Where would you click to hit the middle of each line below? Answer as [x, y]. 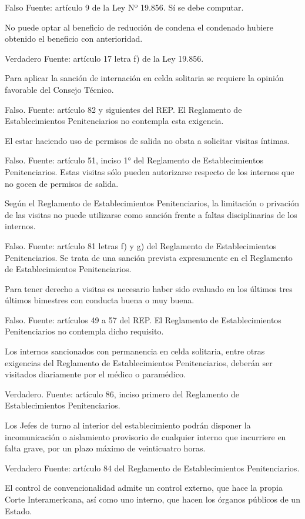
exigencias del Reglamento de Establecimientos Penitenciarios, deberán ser [139, 362]
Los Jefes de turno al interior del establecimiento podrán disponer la [128, 425]
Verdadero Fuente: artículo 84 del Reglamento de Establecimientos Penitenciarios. [152, 468]
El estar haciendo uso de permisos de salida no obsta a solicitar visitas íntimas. [147, 140]
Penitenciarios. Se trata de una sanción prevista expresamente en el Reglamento [149, 257]
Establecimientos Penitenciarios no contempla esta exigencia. [114, 121]
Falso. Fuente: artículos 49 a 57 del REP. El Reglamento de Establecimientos [143, 319]
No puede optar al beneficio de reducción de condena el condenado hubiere [139, 27]
